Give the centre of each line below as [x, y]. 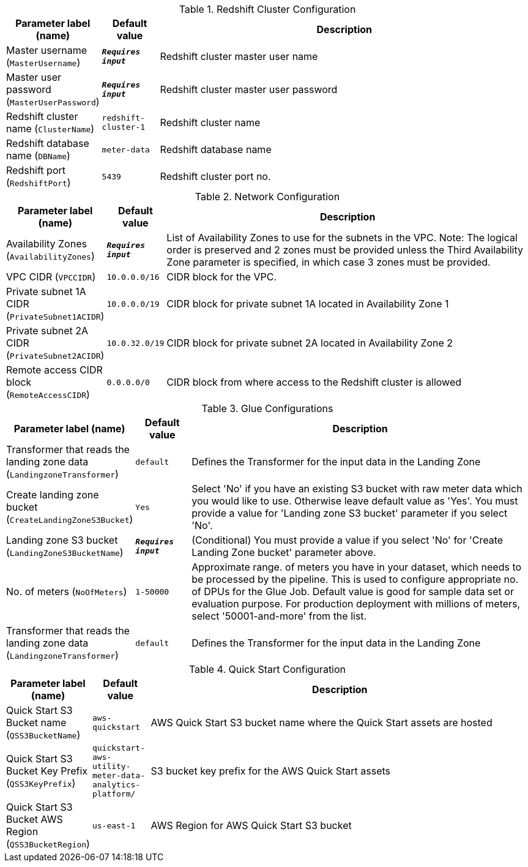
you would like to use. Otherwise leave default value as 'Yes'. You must [355, 501]
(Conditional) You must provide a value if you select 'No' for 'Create [348, 540]
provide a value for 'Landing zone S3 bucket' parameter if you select [350, 513]
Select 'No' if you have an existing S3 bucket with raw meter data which [357, 489]
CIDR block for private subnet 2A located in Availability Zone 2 [310, 343]
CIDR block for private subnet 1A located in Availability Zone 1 [308, 304]
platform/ [114, 794]
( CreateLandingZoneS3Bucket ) [70, 519]
